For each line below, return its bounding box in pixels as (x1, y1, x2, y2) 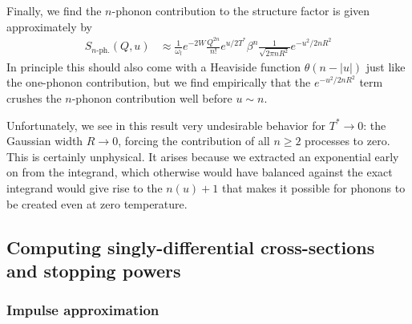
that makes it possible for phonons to (221, 179, 406, 196)
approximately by (6, 18, 93, 34)
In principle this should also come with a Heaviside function (6, 58, 301, 75)
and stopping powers (6, 257, 181, 282)
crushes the (6, 89, 62, 106)
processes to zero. (305, 132, 390, 149)
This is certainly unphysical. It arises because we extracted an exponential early (6, 148, 399, 164)
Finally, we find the (6, 2, 102, 18)
